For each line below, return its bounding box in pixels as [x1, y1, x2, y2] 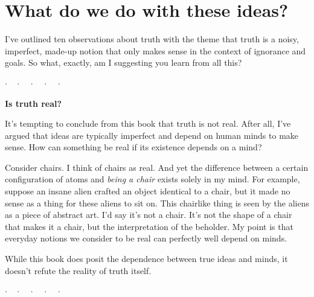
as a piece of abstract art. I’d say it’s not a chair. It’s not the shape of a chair [5, 208, 292, 221]
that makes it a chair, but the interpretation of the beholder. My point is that [5, 220, 293, 232]
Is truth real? [5, 97, 62, 109]
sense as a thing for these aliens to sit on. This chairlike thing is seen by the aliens [5, 196, 310, 209]
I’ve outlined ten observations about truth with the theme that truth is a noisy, [5, 33, 299, 45]
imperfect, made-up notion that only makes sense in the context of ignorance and [5, 44, 306, 57]
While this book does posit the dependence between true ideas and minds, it [5, 252, 288, 265]
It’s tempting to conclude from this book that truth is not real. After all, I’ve [5, 117, 291, 130]
